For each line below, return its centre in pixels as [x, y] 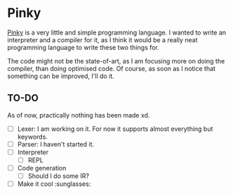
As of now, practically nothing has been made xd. [79, 115]
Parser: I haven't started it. [56, 144]
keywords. [32, 137]
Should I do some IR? [59, 176]
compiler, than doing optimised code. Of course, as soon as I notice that [112, 68]
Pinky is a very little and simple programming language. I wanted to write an [117, 32]
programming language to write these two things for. [83, 47]
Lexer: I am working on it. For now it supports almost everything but [115, 129]
